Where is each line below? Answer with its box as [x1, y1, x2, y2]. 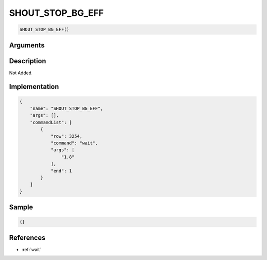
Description [9, 57, 46, 65]
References [9, 233, 45, 242]
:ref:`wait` [21, 246, 42, 252]
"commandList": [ [30, 119, 72, 125]
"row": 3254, [50, 133, 83, 139]
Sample [9, 203, 33, 212]
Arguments [9, 41, 45, 49]
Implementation [9, 83, 59, 91]
